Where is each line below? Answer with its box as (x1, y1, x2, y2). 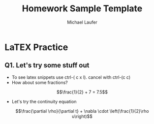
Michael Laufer (67, 19, 97, 25)
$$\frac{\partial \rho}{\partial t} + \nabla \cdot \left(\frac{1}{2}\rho (15, 108, 149, 114)
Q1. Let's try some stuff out (4, 61, 90, 69)
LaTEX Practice (4, 41, 68, 53)
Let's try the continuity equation (11, 98, 77, 104)
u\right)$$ (71, 113, 93, 119)
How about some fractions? (11, 79, 68, 85)
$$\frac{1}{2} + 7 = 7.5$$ (57, 89, 108, 95)
